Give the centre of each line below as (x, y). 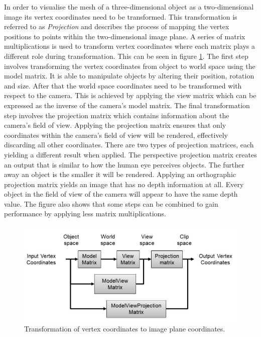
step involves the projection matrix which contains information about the (117, 115)
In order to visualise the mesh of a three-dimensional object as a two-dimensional (129, 7)
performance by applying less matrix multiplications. (85, 214)
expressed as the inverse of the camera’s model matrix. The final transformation (127, 105)
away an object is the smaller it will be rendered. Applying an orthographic (120, 174)
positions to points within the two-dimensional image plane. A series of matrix (125, 36)
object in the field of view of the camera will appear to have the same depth (121, 194)
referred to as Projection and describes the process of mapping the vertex (117, 26)
